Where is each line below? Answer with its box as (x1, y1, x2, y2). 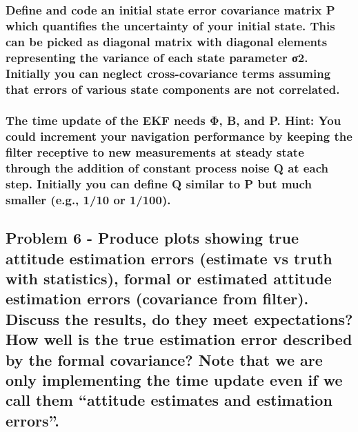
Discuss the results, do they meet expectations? (6, 308, 353, 329)
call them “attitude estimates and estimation (6, 389, 332, 411)
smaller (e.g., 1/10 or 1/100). (6, 190, 171, 208)
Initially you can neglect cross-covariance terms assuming (6, 64, 331, 81)
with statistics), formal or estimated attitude (6, 268, 332, 289)
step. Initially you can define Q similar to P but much (6, 175, 312, 193)
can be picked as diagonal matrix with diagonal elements (6, 32, 328, 50)
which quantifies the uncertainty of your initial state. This (6, 17, 335, 34)
